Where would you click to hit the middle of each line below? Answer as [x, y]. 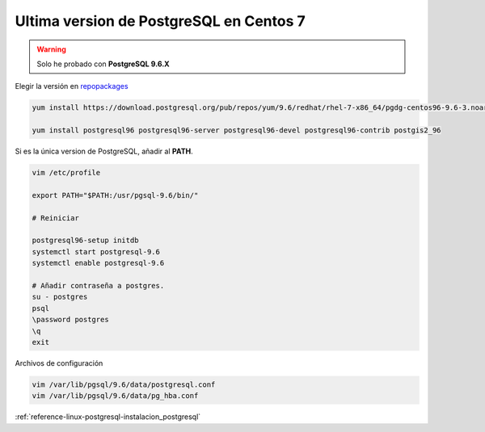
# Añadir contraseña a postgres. [98, 285]
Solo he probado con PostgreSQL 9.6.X [103, 64]
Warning [51, 49]
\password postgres [70, 320]
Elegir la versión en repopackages [72, 86]
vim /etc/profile [66, 173]
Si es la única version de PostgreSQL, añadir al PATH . [104, 151]
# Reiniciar [56, 218]
